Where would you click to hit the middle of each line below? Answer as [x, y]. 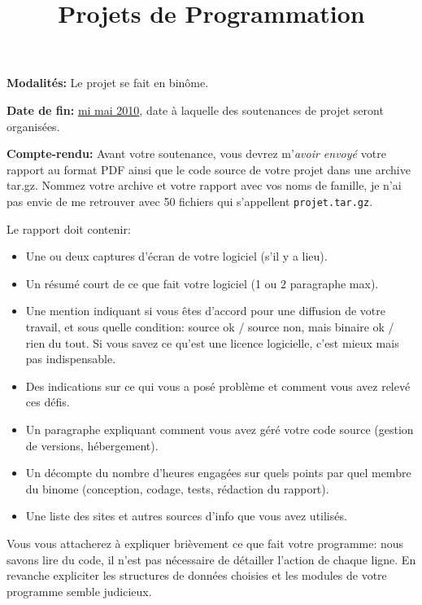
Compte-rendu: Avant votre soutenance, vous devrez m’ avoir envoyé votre [196, 153]
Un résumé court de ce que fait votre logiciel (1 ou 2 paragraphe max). [202, 283]
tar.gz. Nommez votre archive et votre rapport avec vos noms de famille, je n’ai [204, 185]
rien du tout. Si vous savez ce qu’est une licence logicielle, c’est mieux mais [212, 342]
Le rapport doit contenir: [69, 228]
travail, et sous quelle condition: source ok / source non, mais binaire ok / [210, 326]
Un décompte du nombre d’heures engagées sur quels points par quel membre [218, 473]
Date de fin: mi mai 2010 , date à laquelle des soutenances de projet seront [195, 110]
